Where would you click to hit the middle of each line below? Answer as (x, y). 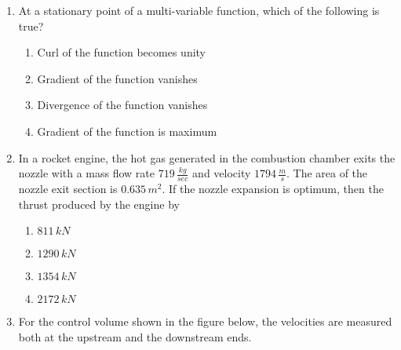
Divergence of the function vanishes (122, 105)
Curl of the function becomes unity (122, 52)
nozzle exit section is (68, 188)
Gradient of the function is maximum (127, 131)
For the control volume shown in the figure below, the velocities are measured (205, 321)
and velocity (222, 173)
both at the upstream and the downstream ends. (135, 336)
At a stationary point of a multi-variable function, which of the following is (199, 10)
